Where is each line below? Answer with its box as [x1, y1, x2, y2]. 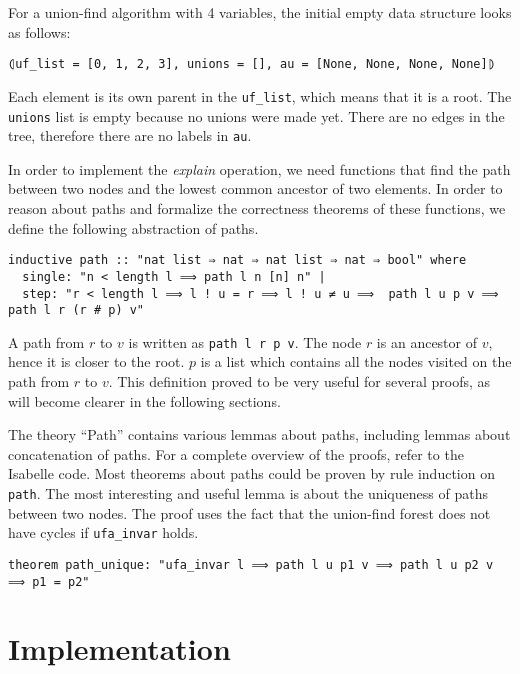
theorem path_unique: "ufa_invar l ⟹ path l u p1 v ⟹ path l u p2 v [8, 557, 494, 572]
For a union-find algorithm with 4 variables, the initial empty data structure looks [8, 2, 512, 22]
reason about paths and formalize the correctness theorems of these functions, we [8, 198, 506, 218]
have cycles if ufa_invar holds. [8, 522, 199, 543]
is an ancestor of [376, 331, 477, 352]
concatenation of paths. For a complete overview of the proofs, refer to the [8, 443, 464, 464]
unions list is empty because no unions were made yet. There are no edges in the [8, 105, 505, 126]
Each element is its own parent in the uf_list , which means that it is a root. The [8, 85, 512, 106]
